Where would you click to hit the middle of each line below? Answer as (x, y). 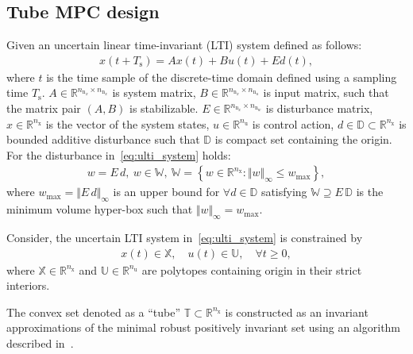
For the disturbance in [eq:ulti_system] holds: (119, 154)
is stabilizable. (164, 108)
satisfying (284, 192)
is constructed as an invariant (297, 312)
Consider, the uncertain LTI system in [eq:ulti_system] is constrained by (185, 238)
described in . (40, 343)
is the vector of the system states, (127, 123)
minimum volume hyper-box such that (100, 209)
